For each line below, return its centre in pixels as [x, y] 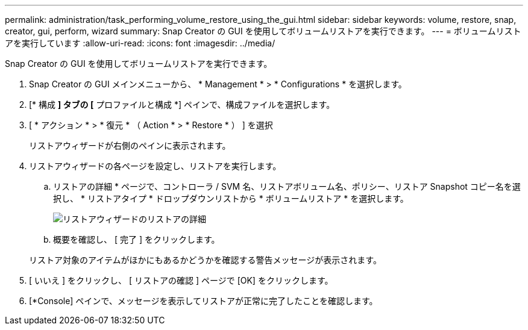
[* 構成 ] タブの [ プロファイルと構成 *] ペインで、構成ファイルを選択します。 [182, 104]
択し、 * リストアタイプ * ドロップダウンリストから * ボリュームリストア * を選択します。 [231, 198]
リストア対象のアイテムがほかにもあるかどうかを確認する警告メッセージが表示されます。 [205, 260]
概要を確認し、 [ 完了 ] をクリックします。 [137, 239]
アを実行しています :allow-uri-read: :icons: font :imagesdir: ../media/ [140, 43]
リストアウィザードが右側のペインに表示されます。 [130, 145]
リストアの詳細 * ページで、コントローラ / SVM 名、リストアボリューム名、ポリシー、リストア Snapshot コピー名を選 [287, 186]
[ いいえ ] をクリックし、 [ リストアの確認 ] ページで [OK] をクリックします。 [181, 280]
